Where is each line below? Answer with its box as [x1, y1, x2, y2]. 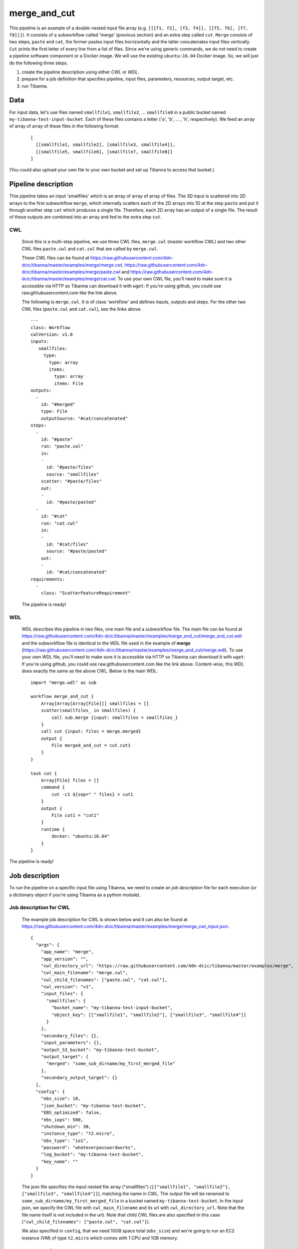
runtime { [40, 826, 65, 832]
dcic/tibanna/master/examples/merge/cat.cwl [21, 276, 116, 282]
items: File [54, 380, 83, 386]
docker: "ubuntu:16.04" [51, 833, 110, 839]
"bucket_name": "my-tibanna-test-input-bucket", [51, 1005, 173, 1011]
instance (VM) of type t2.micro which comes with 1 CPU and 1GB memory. [21, 1235, 178, 1241]
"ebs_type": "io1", [40, 1138, 89, 1144]
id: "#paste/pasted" [46, 500, 97, 505]
